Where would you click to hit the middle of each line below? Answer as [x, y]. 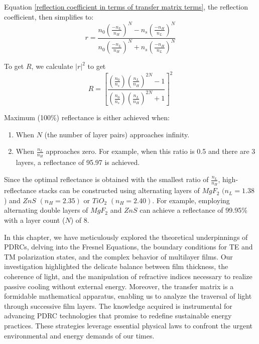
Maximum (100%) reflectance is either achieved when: [87, 117]
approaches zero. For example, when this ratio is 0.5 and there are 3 [151, 151]
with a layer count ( [35, 220]
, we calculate [52, 66]
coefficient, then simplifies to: [49, 16]
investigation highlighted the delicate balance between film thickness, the [116, 266]
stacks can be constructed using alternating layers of [119, 190]
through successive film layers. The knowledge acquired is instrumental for [118, 306]
